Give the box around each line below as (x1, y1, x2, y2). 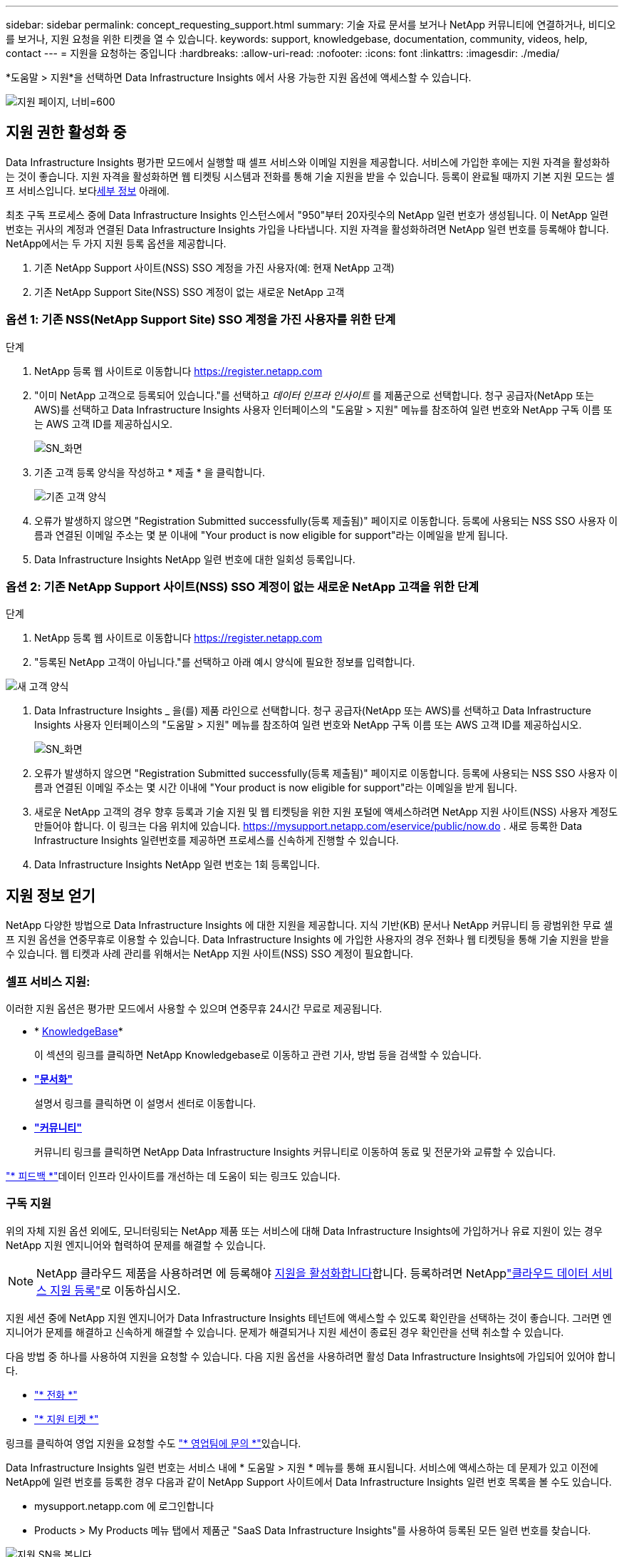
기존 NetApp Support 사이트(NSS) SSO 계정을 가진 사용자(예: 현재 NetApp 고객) (34, 261, 395, 274)
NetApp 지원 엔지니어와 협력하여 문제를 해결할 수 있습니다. (6, 1238, 266, 1251)
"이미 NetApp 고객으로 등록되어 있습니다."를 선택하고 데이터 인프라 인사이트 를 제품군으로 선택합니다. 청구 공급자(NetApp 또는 (34, 389, 594, 401)
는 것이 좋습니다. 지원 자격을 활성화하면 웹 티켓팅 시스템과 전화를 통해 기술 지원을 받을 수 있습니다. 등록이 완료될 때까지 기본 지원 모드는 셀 (6, 170, 615, 183)
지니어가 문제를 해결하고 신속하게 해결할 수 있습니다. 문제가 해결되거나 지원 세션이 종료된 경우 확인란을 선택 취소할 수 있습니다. (6, 1325, 564, 1338)
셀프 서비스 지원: (6, 974, 90, 989)
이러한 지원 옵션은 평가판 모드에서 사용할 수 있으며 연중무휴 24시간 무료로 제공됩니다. (6, 1002, 383, 1014)
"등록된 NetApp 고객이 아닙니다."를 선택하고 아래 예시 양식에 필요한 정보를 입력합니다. (34, 656, 415, 669)
